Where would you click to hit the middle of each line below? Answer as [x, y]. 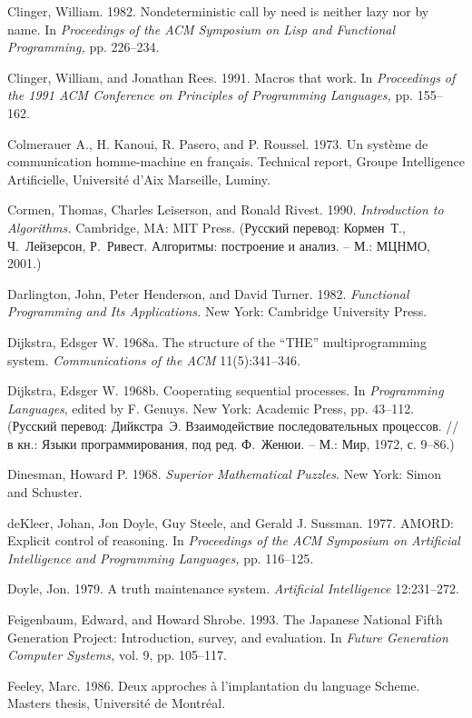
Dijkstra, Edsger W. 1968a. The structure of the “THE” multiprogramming [217, 341]
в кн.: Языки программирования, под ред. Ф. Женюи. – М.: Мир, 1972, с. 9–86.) [231, 443]
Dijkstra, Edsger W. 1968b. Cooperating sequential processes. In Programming [226, 390]
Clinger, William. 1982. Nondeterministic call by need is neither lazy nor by [218, 11]
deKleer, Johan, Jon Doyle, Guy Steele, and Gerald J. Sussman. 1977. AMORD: [231, 522]
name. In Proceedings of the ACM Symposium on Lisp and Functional [202, 29]
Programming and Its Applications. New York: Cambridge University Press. [217, 311]
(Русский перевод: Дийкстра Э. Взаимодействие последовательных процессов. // [233, 426]
